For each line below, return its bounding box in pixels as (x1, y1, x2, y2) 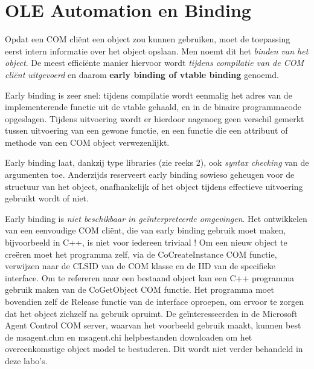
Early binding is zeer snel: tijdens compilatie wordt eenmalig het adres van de (5, 88, 292, 101)
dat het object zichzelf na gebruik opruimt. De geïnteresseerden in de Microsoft (5, 307, 298, 319)
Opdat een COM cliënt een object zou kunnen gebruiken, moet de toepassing (5, 33, 290, 45)
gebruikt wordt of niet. (5, 192, 89, 204)
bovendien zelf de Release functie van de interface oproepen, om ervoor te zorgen (5, 295, 304, 307)
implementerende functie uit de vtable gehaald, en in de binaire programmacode (5, 100, 301, 113)
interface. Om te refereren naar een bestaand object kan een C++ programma (5, 271, 295, 284)
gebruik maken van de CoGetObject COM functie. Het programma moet (5, 283, 274, 296)
